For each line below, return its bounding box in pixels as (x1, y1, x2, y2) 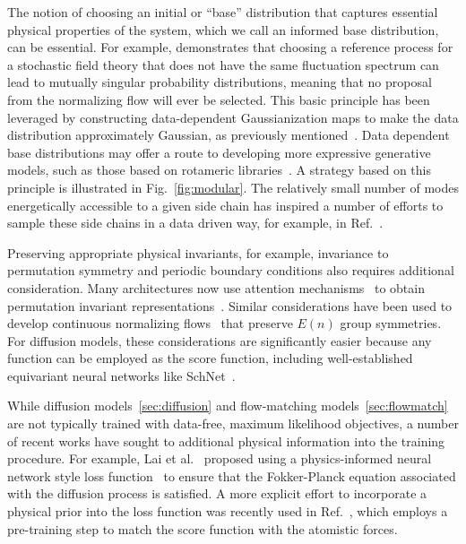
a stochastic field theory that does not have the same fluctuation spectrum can (7, 55, 439, 73)
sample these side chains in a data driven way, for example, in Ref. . (7, 213, 384, 232)
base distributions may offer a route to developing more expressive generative (7, 142, 431, 161)
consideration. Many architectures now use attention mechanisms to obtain (7, 278, 425, 297)
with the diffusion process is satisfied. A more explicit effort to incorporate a (7, 484, 427, 503)
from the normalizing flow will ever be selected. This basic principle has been (7, 90, 430, 108)
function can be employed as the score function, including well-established (7, 349, 413, 367)
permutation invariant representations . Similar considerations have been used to (7, 296, 453, 315)
